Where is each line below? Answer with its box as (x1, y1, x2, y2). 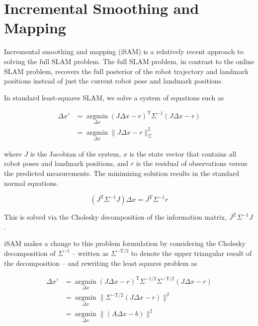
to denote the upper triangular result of (131, 247, 252, 258)
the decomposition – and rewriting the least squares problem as (4, 257, 197, 268)
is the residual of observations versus (136, 158, 248, 168)
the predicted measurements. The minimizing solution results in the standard (4, 167, 240, 178)
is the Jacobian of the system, (30, 148, 121, 159)
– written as (72, 247, 109, 258)
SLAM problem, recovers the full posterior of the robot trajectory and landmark (4, 66, 249, 76)
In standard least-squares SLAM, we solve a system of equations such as (4, 92, 224, 102)
